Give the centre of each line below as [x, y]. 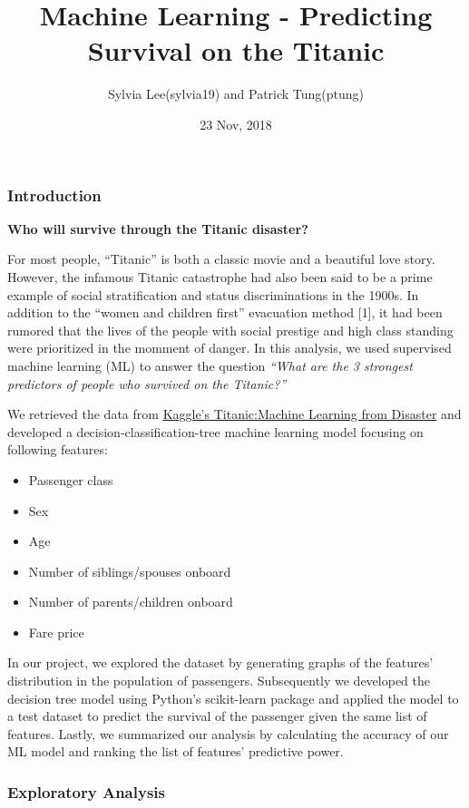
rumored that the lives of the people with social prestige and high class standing [230, 330]
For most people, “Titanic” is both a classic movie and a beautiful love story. [221, 259]
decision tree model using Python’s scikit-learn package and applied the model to [233, 698]
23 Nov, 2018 [236, 124]
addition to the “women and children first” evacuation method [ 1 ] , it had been [225, 312]
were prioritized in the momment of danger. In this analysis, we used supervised [230, 348]
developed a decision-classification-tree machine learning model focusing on [215, 431]
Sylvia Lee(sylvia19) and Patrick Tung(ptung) [236, 94]
